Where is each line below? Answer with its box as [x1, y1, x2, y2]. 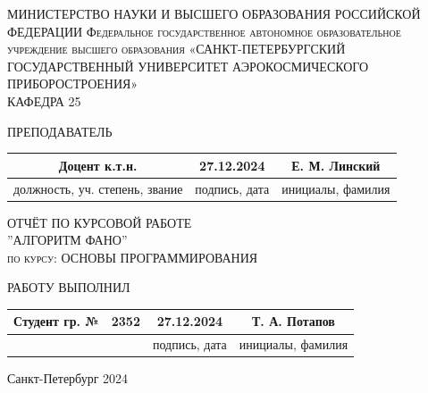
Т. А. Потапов [251, 312, 335, 330]
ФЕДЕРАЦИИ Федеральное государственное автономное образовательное [7, 21, 401, 40]
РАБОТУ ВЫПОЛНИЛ [7, 278, 130, 297]
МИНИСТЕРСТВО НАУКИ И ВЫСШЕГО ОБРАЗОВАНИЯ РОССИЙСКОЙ [7, 4, 421, 22]
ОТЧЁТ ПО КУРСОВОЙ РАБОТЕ [7, 213, 192, 231]
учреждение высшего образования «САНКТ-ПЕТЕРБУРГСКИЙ [7, 39, 346, 58]
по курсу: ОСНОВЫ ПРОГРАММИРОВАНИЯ [7, 247, 258, 266]
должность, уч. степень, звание [13, 179, 183, 197]
